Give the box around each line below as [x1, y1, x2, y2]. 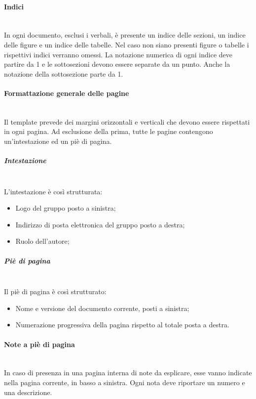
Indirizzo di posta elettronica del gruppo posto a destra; [15, 219, 185, 229]
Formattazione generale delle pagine [4, 88, 129, 98]
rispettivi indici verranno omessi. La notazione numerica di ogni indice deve [4, 49, 232, 59]
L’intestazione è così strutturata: [4, 186, 103, 196]
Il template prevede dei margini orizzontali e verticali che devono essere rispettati [4, 116, 250, 127]
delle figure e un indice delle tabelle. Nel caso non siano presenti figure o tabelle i [4, 39, 249, 49]
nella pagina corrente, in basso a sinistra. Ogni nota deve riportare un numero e [4, 377, 245, 387]
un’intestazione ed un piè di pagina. [4, 135, 112, 146]
